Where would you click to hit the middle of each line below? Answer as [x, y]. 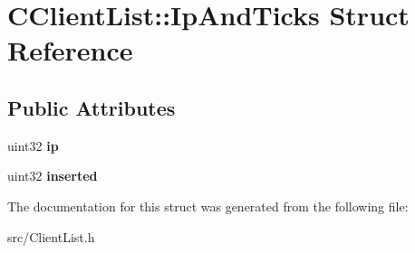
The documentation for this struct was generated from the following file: [208, 206]
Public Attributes [92, 107]
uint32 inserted [53, 176]
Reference [70, 50]
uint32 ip [33, 145]
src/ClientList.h [51, 236]
